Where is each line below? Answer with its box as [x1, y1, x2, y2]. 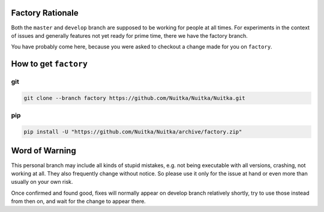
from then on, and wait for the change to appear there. [11, 198, 146, 205]
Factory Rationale [11, 8, 79, 18]
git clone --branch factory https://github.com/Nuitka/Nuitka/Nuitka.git [23, 95, 245, 101]
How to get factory [11, 59, 88, 69]
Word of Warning [11, 146, 76, 156]
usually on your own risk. [11, 178, 73, 186]
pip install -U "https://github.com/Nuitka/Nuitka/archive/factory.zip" [23, 129, 242, 135]
